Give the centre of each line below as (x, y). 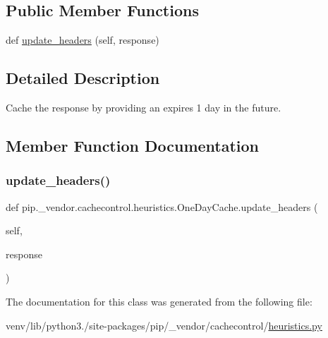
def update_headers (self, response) (83, 40)
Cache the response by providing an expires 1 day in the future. (144, 107)
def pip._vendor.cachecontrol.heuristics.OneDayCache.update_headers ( (162, 206)
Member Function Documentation (133, 145)
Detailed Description (83, 78)
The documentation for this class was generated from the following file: (159, 301)
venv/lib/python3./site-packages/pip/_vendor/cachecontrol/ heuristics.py (164, 325)
